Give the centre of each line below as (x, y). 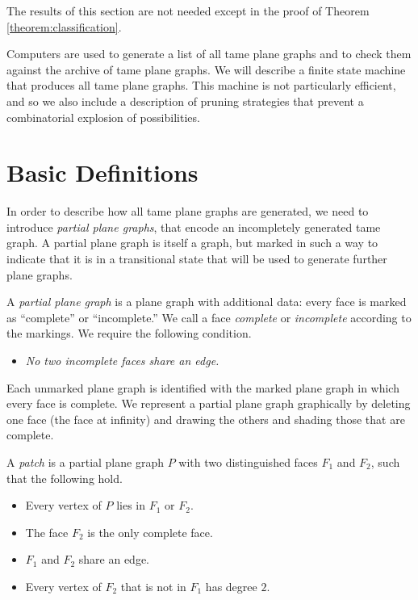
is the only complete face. (150, 532)
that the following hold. (65, 478)
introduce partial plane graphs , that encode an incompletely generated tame (194, 227)
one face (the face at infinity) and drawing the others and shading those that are (206, 419)
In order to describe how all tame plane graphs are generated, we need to (188, 211)
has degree (231, 586)
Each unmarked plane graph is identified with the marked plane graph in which (203, 387)
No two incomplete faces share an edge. (122, 361)
